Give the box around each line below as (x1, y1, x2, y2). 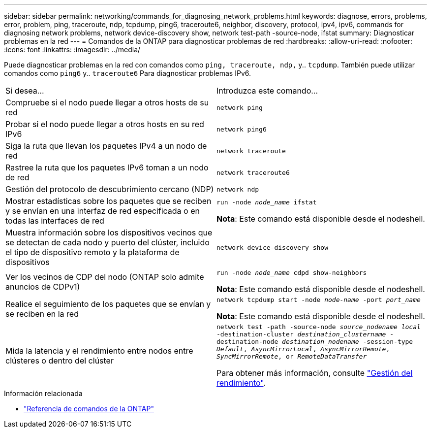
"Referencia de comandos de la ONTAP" (24, 404, 154, 413)
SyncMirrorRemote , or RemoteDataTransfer (216, 353, 367, 360)
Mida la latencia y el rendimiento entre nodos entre (5, 345, 193, 356)
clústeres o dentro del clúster (5, 355, 114, 366)
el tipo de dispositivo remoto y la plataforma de (5, 247, 180, 257)
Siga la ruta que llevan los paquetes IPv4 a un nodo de (5, 141, 207, 151)
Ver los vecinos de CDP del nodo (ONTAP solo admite (5, 271, 204, 282)
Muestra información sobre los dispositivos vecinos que (5, 228, 213, 237)
